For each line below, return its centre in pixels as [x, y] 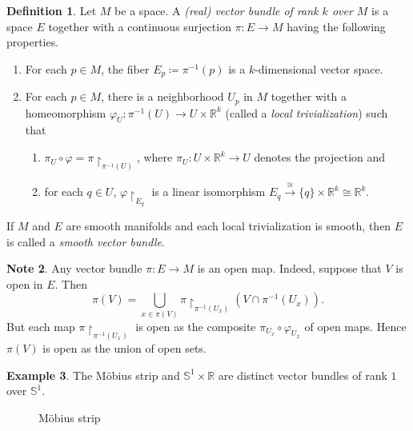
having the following [336, 26]
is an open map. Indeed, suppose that [289, 268]
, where [154, 157]
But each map [41, 326]
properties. [33, 42]
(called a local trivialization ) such [307, 112]
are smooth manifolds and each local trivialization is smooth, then [229, 225]
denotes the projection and [320, 157]
